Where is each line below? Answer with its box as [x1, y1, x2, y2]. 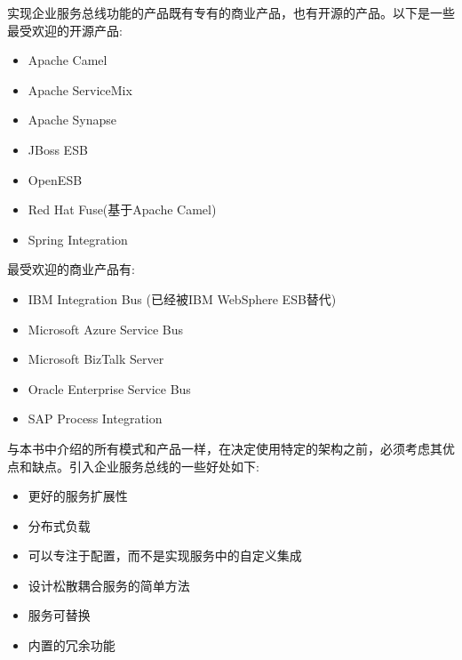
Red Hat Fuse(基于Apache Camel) [28, 200, 217, 219]
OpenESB [28, 170, 83, 189]
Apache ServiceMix [28, 80, 132, 99]
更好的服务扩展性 [28, 487, 128, 505]
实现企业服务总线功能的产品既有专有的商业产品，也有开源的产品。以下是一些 [7, 4, 455, 21]
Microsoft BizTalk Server [28, 350, 164, 368]
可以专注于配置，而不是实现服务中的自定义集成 [28, 546, 302, 565]
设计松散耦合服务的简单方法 [28, 575, 190, 594]
